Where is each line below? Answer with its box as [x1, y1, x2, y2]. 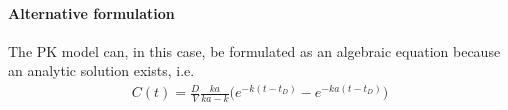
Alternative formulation [8, 2, 175, 23]
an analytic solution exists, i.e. [8, 60, 195, 81]
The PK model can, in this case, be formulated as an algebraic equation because [8, 40, 501, 61]
